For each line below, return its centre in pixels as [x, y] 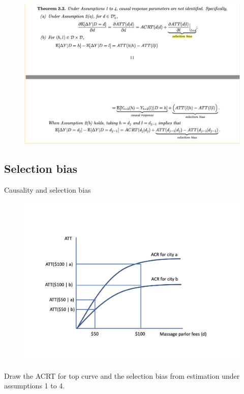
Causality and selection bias [48, 190]
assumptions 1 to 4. [35, 386]
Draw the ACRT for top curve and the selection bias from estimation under [122, 375]
